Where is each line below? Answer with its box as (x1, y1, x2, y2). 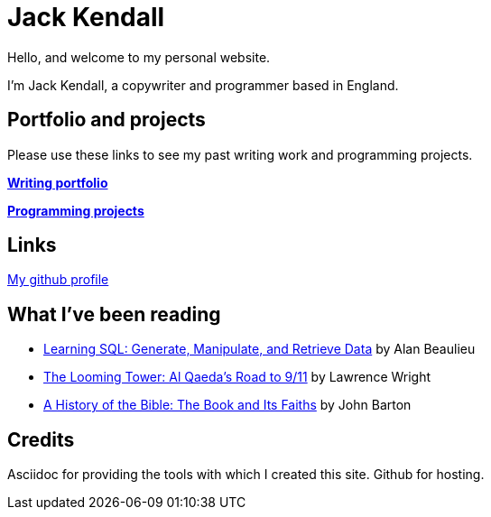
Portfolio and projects (7, 108, 206, 132)
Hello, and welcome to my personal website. (7, 49, 271, 65)
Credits (7, 428, 75, 451)
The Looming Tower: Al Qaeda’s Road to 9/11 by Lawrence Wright (43, 369, 431, 385)
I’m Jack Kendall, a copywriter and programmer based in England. (7, 77, 399, 93)
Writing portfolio (7, 174, 108, 190)
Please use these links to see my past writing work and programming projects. (7, 146, 473, 162)
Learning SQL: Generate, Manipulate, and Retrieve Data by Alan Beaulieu (43, 341, 476, 357)
